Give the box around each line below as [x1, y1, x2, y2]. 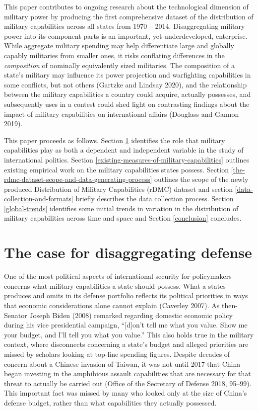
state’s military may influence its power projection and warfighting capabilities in [4, 70, 251, 80]
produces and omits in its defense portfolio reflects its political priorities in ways [4, 290, 248, 301]
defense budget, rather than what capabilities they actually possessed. [4, 397, 217, 408]
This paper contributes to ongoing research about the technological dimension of [4, 1, 249, 11]
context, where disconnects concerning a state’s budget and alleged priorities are [4, 339, 249, 349]
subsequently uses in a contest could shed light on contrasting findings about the [4, 98, 250, 109]
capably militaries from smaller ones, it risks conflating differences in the [4, 50, 225, 60]
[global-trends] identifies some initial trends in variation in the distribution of [4, 203, 239, 213]
